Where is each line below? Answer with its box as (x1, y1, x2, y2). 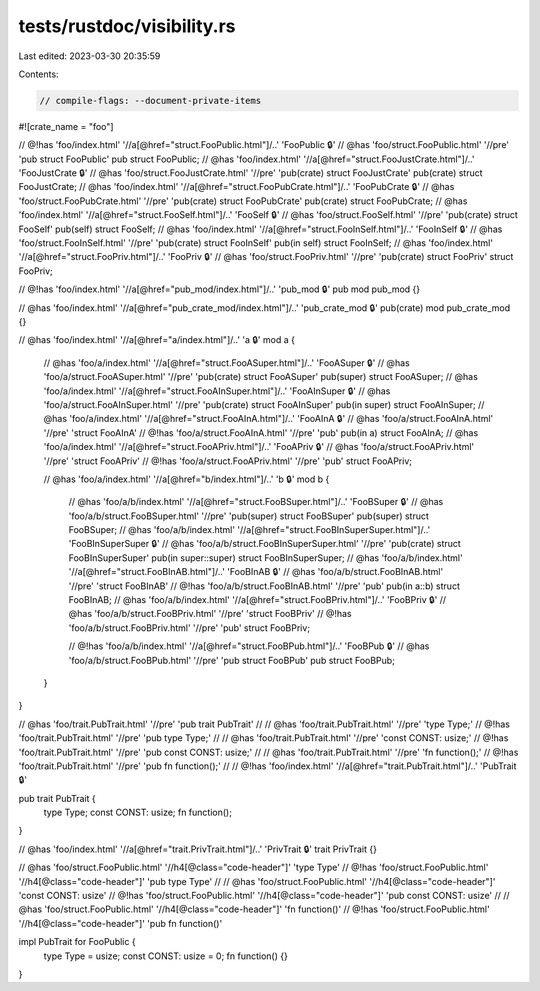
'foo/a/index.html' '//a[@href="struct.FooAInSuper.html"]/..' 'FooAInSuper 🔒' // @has (43, 385, 391, 397)
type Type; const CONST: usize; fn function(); (43, 806, 232, 819)
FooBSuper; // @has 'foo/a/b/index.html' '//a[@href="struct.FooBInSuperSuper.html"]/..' (68, 524, 431, 536)
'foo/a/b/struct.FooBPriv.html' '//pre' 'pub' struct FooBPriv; (68, 621, 310, 634)
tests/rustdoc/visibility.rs (18, 15, 236, 37)
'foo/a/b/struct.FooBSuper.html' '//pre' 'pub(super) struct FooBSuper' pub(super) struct (68, 510, 430, 522)
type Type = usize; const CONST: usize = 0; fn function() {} (43, 950, 289, 962)
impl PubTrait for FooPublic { (18, 936, 136, 948)
